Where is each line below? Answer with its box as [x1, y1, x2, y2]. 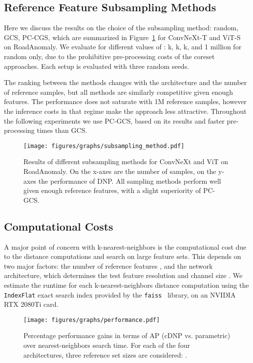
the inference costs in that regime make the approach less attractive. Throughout [4, 106, 247, 116]
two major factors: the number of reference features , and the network [4, 260, 213, 271]
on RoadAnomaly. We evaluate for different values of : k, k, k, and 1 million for [4, 42, 242, 52]
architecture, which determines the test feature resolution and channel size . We [4, 270, 243, 280]
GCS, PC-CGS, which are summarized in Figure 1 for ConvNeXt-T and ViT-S [4, 32, 241, 42]
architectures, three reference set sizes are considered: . [23, 349, 188, 360]
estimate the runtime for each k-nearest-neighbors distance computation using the [4, 279, 249, 290]
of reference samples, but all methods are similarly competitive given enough [4, 86, 233, 97]
